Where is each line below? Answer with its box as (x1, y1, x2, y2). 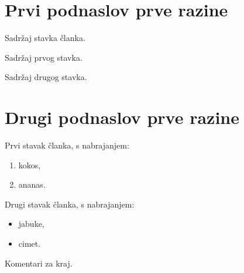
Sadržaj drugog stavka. (5, 71, 87, 83)
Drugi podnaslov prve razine (5, 105, 239, 129)
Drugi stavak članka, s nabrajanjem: (5, 198, 135, 210)
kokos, (18, 158, 41, 171)
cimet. (18, 237, 41, 249)
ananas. (18, 178, 46, 191)
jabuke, (18, 217, 44, 230)
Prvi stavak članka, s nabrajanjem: (5, 139, 129, 151)
